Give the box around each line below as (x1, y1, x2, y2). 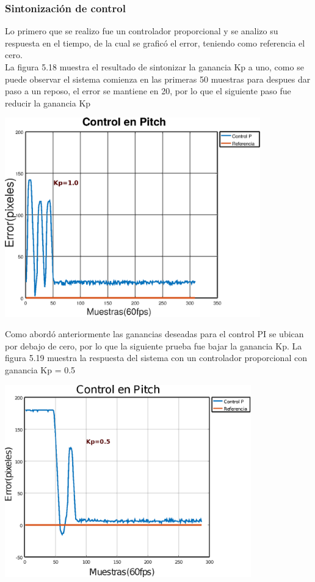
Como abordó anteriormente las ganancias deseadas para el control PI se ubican (5, 327, 304, 340)
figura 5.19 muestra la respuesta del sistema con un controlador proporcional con (5, 351, 307, 364)
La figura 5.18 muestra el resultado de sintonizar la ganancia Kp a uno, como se (5, 61, 304, 73)
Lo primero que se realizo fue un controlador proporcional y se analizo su (5, 24, 278, 37)
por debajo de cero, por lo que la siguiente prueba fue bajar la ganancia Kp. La (5, 339, 302, 352)
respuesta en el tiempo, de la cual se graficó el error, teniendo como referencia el (5, 36, 305, 49)
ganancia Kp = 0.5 (5, 363, 76, 376)
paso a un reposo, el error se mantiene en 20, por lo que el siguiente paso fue (5, 84, 291, 97)
